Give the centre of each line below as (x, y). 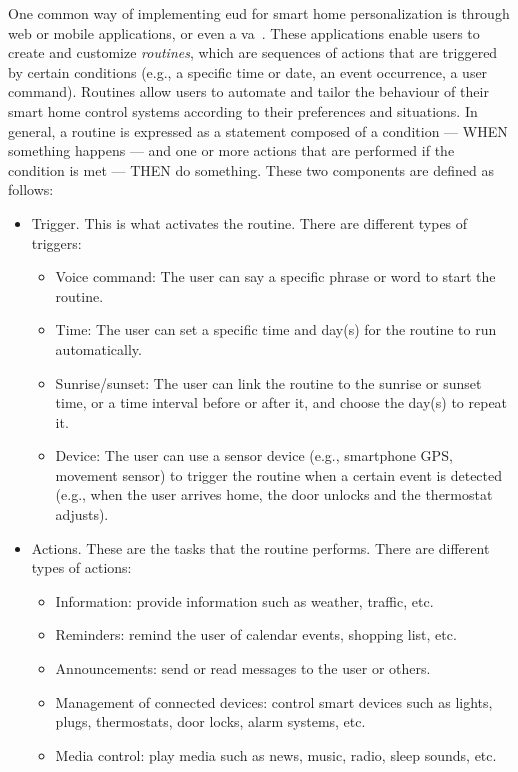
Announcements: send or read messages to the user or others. (243, 668)
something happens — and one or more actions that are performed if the (231, 150)
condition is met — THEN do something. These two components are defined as (251, 169)
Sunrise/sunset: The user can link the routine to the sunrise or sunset (268, 382)
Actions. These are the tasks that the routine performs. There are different (260, 547)
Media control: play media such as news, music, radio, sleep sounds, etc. (276, 754)
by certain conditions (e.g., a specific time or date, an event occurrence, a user (248, 71)
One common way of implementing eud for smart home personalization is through (259, 13)
